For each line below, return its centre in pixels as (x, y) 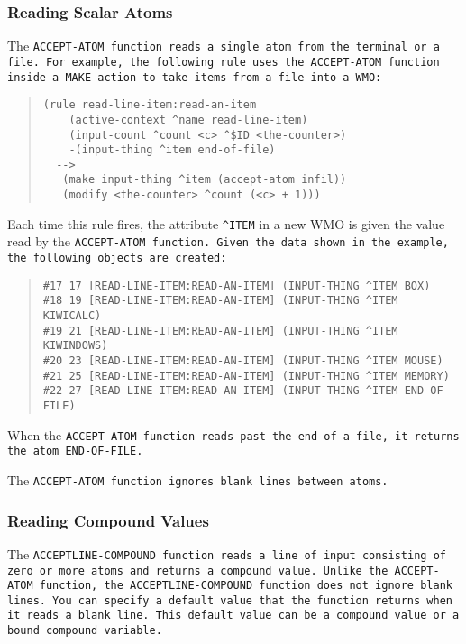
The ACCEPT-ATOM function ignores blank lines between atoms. (198, 479)
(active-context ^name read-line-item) (188, 120)
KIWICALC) (72, 316)
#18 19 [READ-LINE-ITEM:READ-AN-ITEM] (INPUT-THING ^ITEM (220, 301)
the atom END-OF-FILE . (75, 451)
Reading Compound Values (108, 520)
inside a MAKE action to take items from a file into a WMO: (195, 77)
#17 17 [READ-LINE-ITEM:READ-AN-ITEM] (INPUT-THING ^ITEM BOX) (237, 285)
